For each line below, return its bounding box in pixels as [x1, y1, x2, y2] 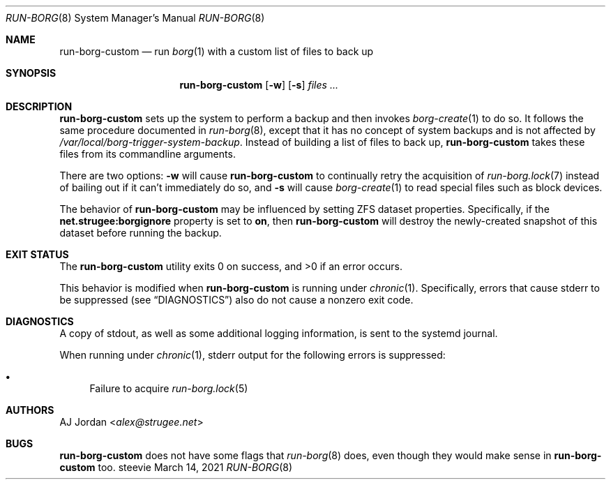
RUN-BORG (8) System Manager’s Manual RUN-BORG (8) [6, 12, 265, 24]
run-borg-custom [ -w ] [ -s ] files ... [179, 79, 338, 91]
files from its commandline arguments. [59, 148, 236, 160]
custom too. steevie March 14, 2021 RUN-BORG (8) [59, 461, 293, 473]
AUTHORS [6, 404, 54, 416]
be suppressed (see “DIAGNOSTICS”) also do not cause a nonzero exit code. [59, 294, 414, 306]
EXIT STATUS [6, 248, 69, 260]
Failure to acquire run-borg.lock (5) [89, 382, 248, 394]
